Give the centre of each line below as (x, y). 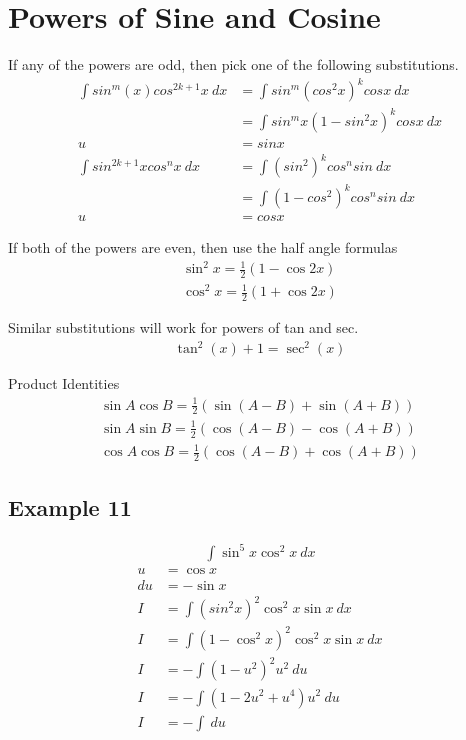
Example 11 (70, 507)
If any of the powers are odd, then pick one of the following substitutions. (233, 64)
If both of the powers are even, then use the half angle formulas (203, 246)
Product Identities (64, 383)
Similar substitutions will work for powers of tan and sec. (183, 327)
